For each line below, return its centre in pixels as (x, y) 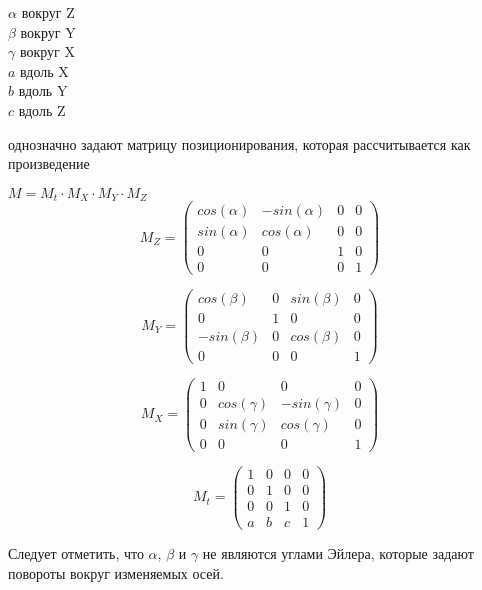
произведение (49, 163)
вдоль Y (43, 90)
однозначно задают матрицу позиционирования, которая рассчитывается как (239, 143)
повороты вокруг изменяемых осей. (116, 572)
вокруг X (47, 51)
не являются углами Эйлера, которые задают (338, 552)
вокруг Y (48, 31)
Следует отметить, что (76, 552)
